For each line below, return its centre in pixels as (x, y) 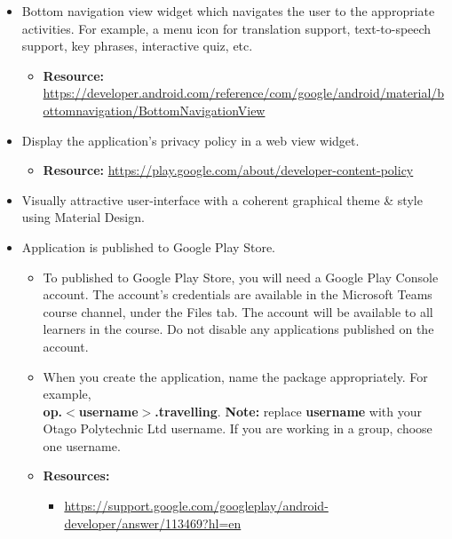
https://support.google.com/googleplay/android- (196, 506)
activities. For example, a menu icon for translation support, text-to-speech (226, 28)
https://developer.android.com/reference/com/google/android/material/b (244, 93)
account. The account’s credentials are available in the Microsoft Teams (238, 294)
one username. (82, 445)
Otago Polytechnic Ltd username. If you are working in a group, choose (238, 428)
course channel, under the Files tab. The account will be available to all (238, 311)
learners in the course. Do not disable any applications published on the (238, 329)
